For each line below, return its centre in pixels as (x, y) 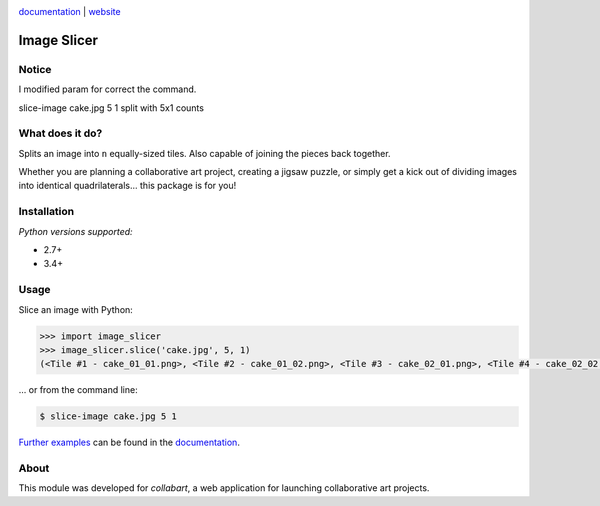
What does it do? (60, 133)
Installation (46, 212)
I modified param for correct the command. (107, 89)
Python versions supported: (76, 231)
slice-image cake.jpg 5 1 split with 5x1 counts (111, 107)
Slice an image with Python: (76, 309)
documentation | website (69, 11)
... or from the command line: (78, 390)
